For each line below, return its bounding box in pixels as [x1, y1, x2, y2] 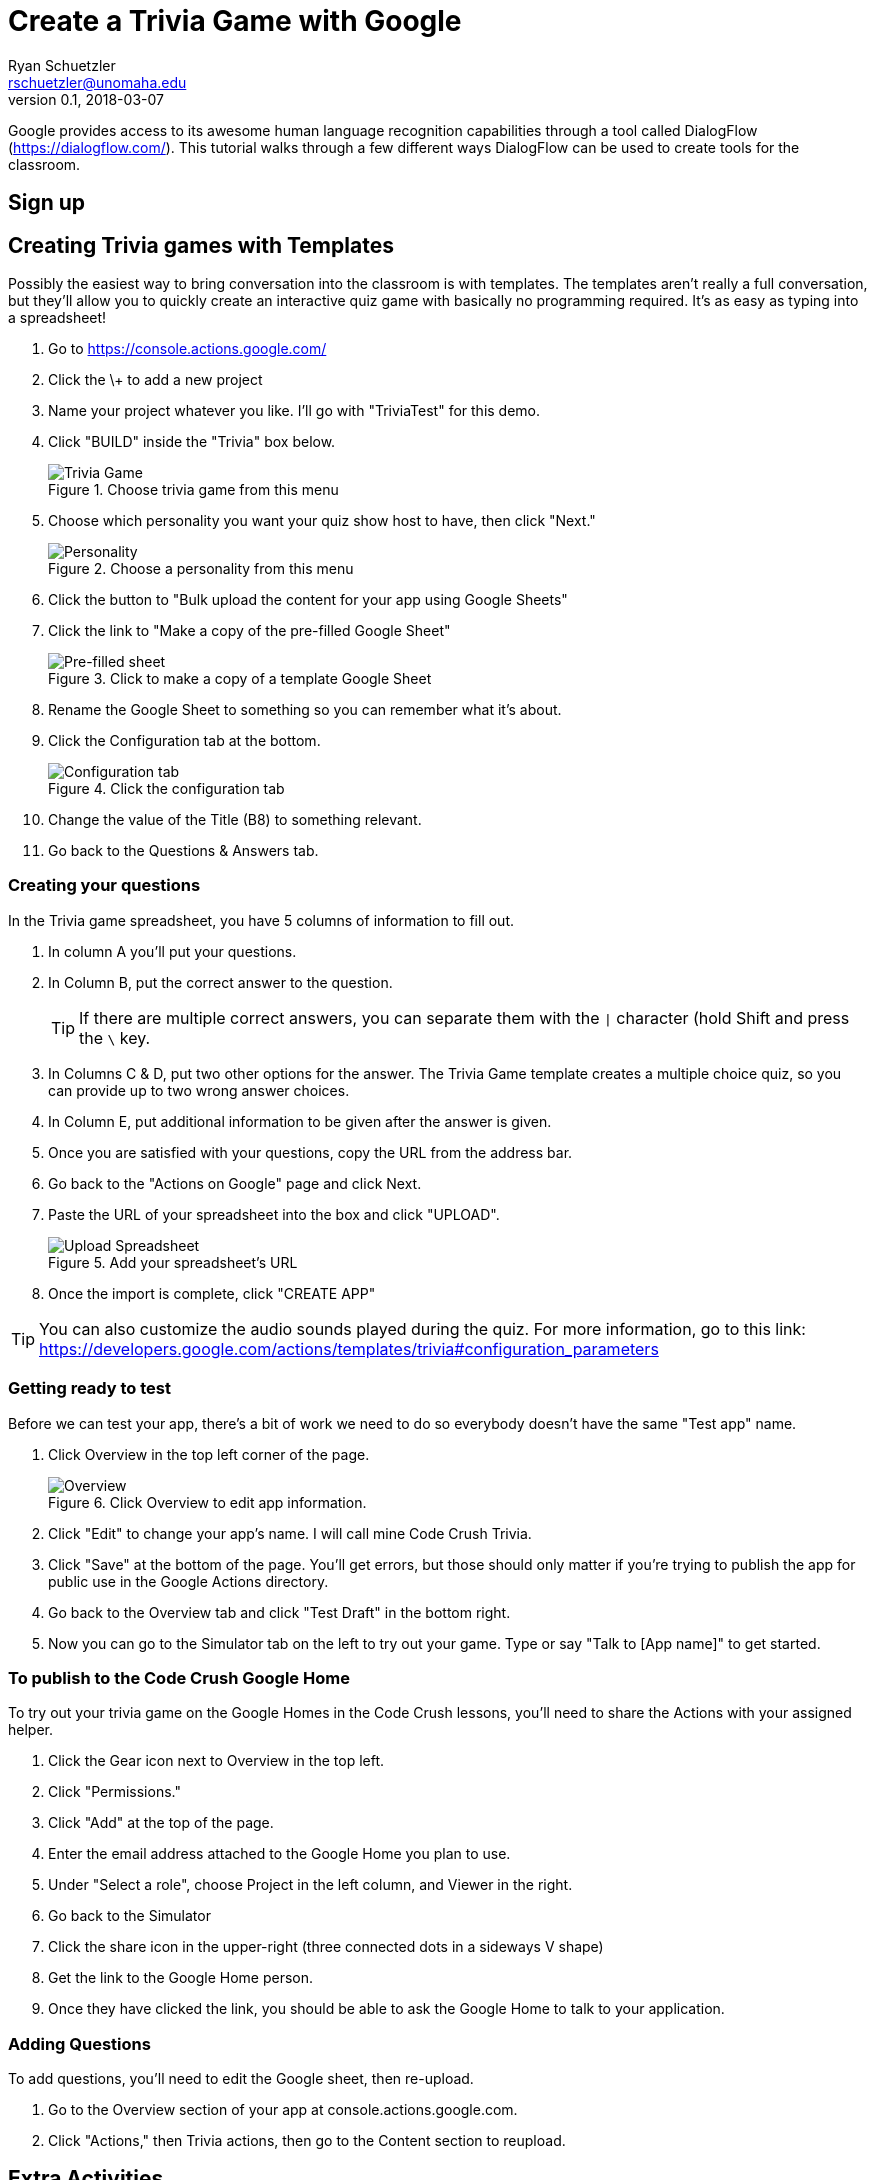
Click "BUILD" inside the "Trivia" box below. [48, 433, 336, 451]
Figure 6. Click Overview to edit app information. [48, 1493, 367, 1511]
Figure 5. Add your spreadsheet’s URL [48, 1253, 298, 1271]
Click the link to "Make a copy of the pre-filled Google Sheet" [48, 622, 451, 640]
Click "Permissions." [48, 1783, 181, 1801]
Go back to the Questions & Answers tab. [48, 842, 319, 860]
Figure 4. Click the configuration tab [48, 780, 285, 798]
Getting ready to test [8, 1378, 171, 1399]
